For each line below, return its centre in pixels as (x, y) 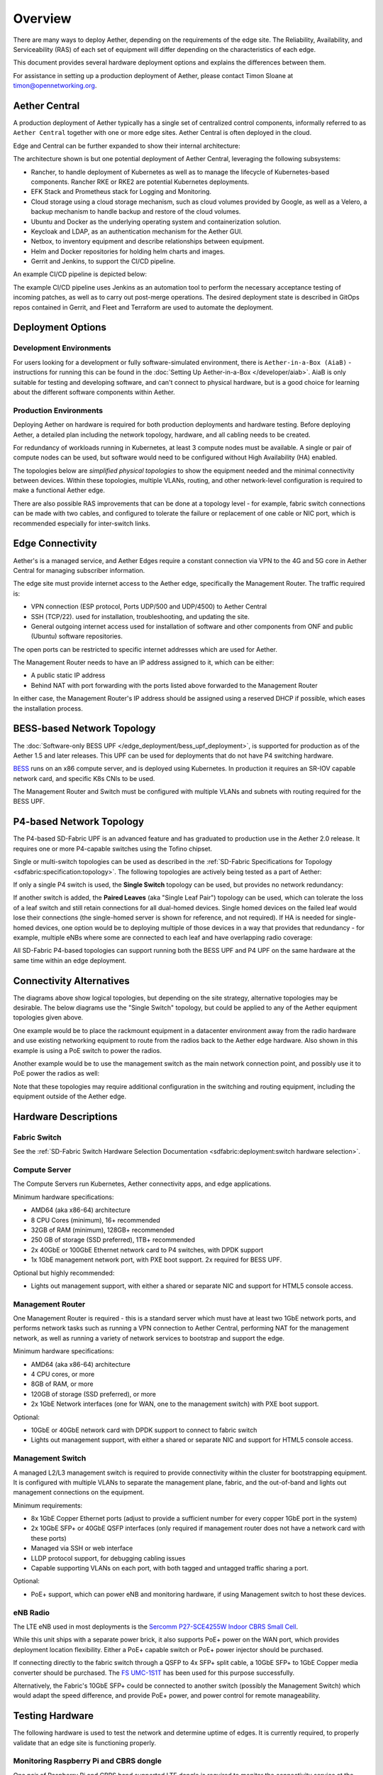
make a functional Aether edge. (59, 491)
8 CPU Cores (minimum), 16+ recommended (96, 1220)
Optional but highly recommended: (64, 1273)
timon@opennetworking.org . (55, 86)
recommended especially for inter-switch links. (82, 523)
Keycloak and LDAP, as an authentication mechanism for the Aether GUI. (137, 231)
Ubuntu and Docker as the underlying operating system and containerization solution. (156, 222)
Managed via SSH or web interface (82, 1549)
